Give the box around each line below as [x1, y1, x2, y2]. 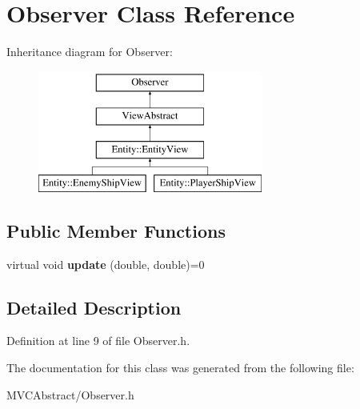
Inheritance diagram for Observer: [6, 43, 173, 60]
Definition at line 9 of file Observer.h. [6, 332, 190, 349]
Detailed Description [6, 295, 182, 319]
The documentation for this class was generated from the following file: [6, 359, 354, 376]
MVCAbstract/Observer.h [6, 386, 134, 403]
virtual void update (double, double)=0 [6, 255, 205, 272]
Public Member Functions [6, 218, 226, 243]
